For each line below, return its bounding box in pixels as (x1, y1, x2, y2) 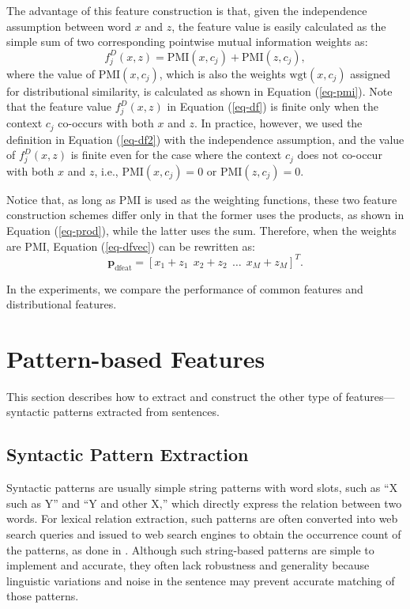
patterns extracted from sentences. (53, 403, 220, 420)
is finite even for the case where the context (70, 146, 282, 163)
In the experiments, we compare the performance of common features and (6, 280, 363, 297)
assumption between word (6, 17, 132, 34)
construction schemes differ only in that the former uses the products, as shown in (6, 206, 404, 223)
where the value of (6, 65, 96, 81)
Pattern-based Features (6, 342, 265, 374)
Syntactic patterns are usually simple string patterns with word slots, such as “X (6, 479, 398, 496)
